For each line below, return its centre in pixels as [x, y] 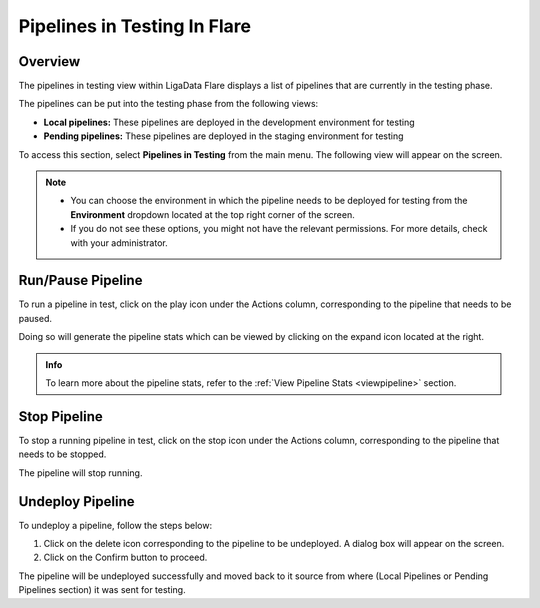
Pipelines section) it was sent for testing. [102, 590]
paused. [35, 318]
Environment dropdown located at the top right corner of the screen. [212, 214]
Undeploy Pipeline [76, 501]
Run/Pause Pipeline [80, 280]
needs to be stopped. [62, 454]
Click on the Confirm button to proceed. [125, 557]
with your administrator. [119, 242]
